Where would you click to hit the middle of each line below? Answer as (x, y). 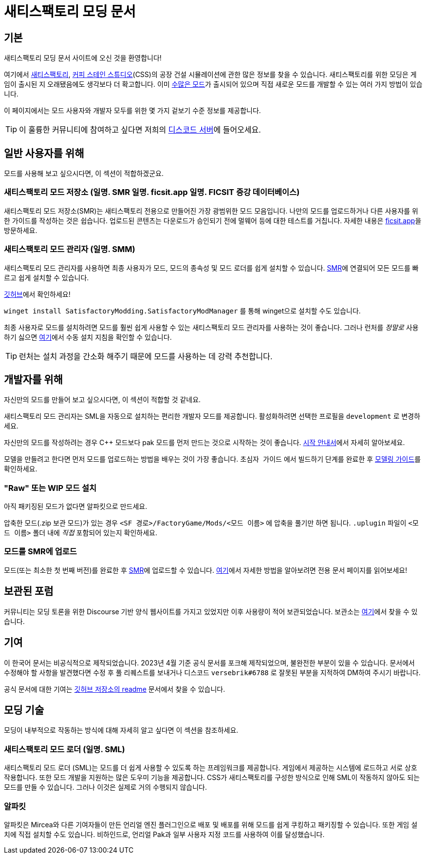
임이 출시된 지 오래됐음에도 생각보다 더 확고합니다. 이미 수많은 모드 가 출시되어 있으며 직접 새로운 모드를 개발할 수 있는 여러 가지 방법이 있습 (213, 84)
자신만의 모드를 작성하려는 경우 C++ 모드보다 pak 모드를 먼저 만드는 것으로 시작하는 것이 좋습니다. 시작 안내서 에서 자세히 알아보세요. (204, 443)
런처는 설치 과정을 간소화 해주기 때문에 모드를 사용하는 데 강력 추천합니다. (146, 356)
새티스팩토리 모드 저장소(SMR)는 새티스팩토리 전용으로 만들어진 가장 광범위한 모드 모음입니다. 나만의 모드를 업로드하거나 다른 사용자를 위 (211, 211)
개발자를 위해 (33, 379)
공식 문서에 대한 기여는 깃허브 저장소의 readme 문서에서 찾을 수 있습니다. (115, 689)
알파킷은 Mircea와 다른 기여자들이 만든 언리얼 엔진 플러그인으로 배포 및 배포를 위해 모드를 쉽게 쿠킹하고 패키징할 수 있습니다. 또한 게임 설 (211, 824)
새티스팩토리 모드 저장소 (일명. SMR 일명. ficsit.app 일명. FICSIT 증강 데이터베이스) (152, 192)
